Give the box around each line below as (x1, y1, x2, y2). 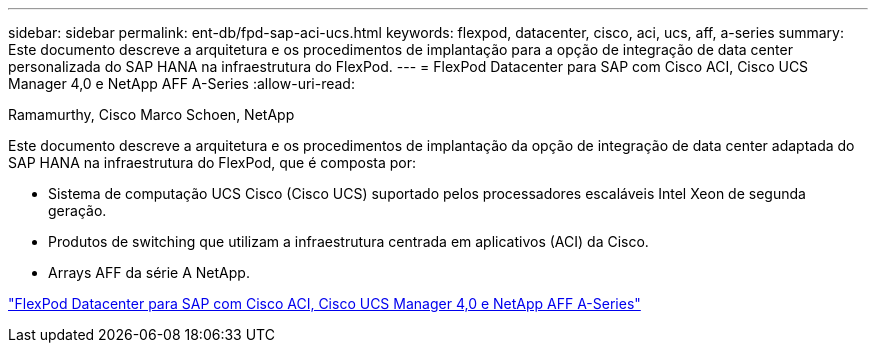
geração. (48, 202, 107, 219)
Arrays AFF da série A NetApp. (48, 264, 250, 281)
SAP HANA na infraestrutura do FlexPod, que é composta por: (8, 154, 417, 171)
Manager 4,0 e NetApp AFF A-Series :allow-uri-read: (8, 75, 355, 92)
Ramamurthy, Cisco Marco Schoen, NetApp (8, 106, 295, 123)
